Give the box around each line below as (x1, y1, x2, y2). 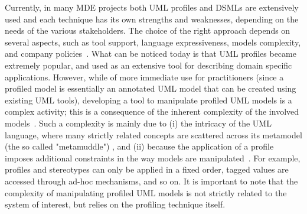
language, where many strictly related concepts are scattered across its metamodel (5, 128, 302, 141)
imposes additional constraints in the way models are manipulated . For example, (5, 151, 301, 164)
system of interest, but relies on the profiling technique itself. (5, 198, 226, 210)
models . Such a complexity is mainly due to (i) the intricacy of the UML (5, 116, 272, 129)
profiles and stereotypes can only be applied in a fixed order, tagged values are (5, 163, 289, 176)
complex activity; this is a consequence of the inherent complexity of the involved (5, 105, 299, 118)
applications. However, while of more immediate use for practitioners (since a (5, 70, 284, 83)
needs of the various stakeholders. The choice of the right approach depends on (5, 24, 290, 37)
